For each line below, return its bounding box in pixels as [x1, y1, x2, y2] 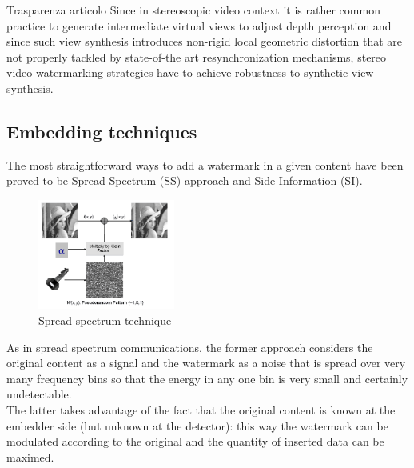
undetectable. [6, 386, 72, 402]
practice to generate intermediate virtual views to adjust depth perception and [6, 17, 392, 34]
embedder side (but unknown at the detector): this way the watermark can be [6, 417, 388, 434]
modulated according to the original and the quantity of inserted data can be [6, 433, 384, 450]
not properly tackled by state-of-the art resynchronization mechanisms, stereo [6, 48, 387, 65]
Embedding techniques [6, 118, 197, 143]
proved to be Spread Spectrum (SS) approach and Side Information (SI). [6, 172, 363, 189]
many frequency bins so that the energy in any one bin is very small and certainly [6, 370, 408, 386]
